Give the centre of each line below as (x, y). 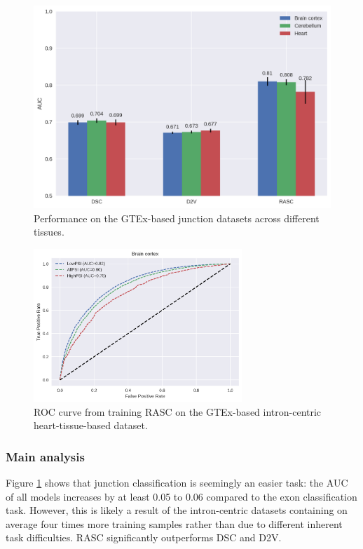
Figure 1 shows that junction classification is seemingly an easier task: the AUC (177, 483)
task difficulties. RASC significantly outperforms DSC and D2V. (144, 537)
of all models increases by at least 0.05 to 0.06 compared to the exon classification (181, 496)
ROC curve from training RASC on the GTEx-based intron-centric (178, 411)
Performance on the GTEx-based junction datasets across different (177, 218)
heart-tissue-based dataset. (91, 425)
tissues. (49, 232)
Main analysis (45, 456)
